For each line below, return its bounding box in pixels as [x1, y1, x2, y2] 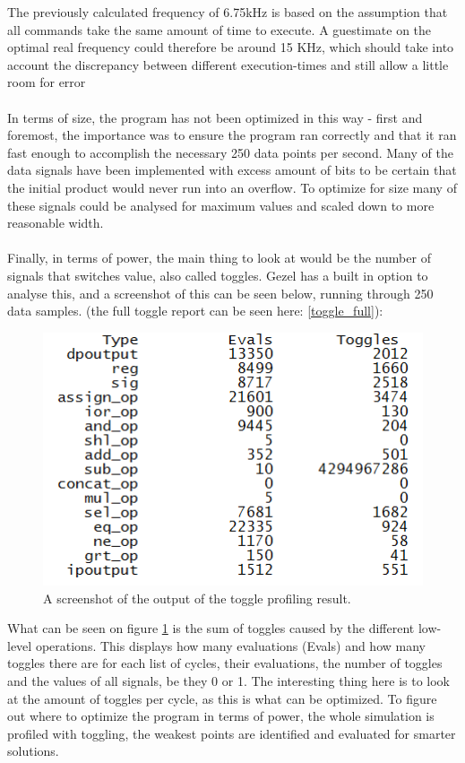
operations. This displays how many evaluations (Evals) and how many [35, 636, 426, 655]
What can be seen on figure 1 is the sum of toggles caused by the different [7, 619, 415, 637]
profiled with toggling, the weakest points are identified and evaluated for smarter [7, 724, 456, 742]
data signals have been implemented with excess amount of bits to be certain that [7, 160, 457, 179]
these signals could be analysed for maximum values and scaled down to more [7, 195, 435, 214]
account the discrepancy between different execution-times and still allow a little [7, 55, 449, 74]
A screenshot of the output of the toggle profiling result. [43, 588, 351, 607]
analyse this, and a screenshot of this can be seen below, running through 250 [7, 283, 434, 302]
